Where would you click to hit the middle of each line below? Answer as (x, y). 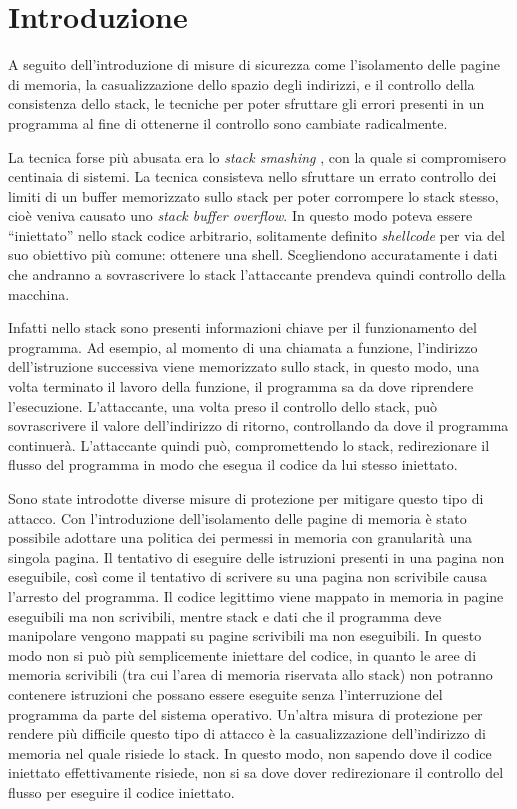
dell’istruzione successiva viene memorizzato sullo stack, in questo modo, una (244, 366)
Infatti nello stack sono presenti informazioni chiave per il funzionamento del (242, 327)
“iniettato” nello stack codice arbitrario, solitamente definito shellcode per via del (256, 234)
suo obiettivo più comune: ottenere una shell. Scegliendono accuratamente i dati (253, 254)
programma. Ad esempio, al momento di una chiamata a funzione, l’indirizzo (243, 346)
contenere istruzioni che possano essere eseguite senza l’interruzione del (225, 693)
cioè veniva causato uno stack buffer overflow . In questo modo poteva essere (240, 215)
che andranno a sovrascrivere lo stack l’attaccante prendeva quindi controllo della (257, 274)
